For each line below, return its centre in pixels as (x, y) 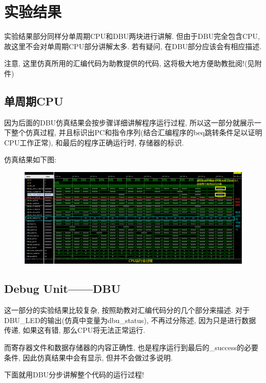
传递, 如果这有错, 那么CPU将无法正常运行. (75, 330)
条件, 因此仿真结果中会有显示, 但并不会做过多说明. (88, 357)
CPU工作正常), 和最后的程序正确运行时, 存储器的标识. (94, 142)
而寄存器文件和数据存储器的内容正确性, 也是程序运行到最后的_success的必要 (131, 347)
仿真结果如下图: (30, 159)
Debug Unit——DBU (63, 289)
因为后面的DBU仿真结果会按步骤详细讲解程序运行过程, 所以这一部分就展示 (129, 122)
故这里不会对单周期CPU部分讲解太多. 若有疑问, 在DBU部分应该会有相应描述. (133, 46)
